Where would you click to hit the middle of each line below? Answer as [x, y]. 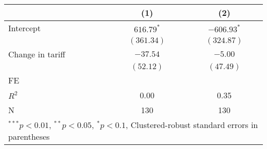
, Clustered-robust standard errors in [192, 125]
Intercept [25, 28]
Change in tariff [37, 54]
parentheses [29, 136]
